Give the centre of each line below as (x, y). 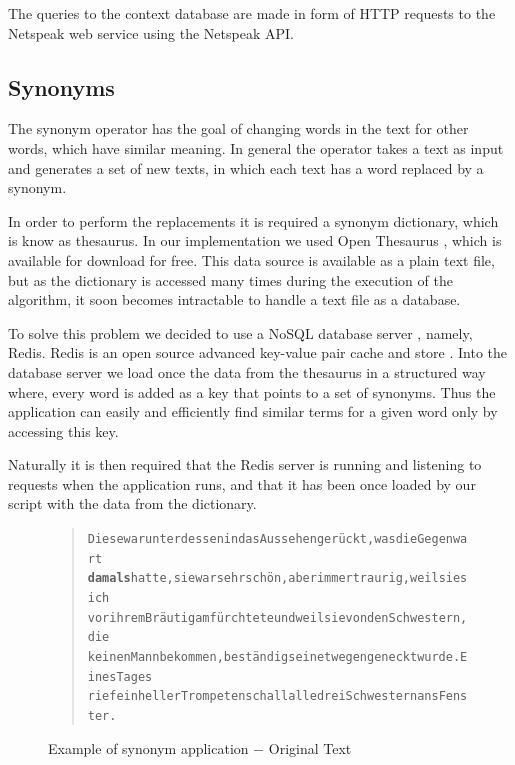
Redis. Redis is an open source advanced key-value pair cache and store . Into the (258, 352)
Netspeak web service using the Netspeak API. (151, 32)
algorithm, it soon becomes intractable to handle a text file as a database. (234, 299)
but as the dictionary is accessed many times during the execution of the (230, 279)
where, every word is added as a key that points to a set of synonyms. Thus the (252, 391)
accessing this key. (63, 430)
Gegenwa (442, 539)
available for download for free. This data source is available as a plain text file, (251, 259)
